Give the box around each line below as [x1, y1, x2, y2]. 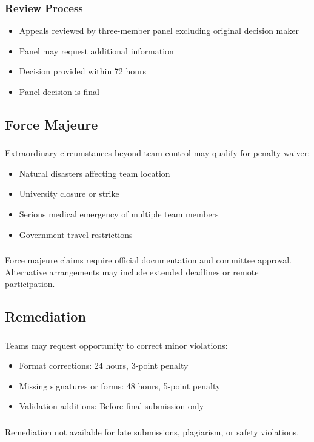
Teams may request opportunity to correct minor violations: [5, 338, 228, 351]
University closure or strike [19, 187, 119, 200]
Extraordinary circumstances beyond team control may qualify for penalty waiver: [5, 147, 310, 159]
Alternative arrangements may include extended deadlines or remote [5, 265, 259, 278]
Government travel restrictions [19, 228, 133, 240]
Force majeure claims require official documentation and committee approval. [5, 254, 292, 266]
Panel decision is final [19, 85, 99, 97]
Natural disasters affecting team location [19, 167, 170, 179]
